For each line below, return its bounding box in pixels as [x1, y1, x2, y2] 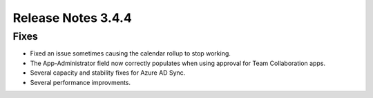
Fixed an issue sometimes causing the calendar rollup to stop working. [30, 49, 231, 58]
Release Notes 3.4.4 [12, 10, 133, 25]
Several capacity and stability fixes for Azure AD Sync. [30, 69, 186, 77]
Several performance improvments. [30, 78, 131, 86]
